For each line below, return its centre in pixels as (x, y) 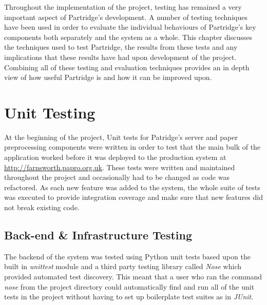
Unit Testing (50, 112)
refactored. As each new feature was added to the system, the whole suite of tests (132, 187)
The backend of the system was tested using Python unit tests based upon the (127, 256)
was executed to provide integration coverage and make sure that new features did (133, 197)
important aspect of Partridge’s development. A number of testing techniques (126, 17)
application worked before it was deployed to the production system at (115, 157)
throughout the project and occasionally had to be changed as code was (117, 177)
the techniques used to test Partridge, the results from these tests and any (121, 47)
